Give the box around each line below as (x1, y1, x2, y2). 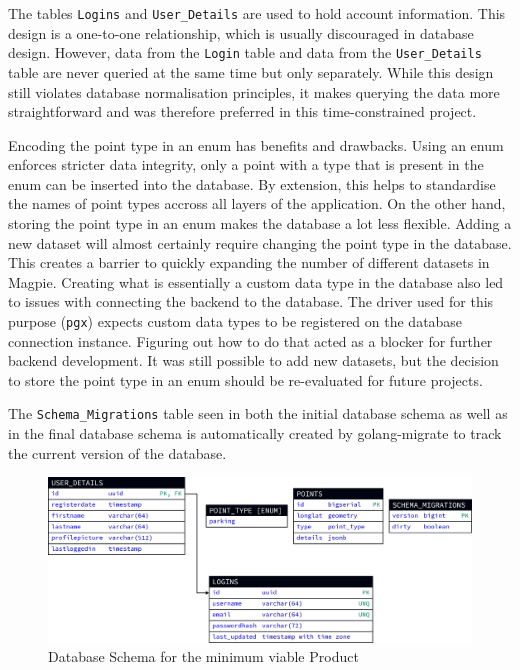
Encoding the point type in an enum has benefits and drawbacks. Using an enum (8, 134, 504, 155)
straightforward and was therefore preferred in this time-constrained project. (8, 101, 477, 122)
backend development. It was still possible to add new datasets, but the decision (8, 350, 499, 371)
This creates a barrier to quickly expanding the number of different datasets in (8, 252, 490, 273)
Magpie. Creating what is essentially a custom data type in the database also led (8, 271, 504, 292)
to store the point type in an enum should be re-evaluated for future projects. (8, 369, 483, 390)
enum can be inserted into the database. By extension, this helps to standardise (8, 173, 496, 194)
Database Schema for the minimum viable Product (48, 646, 359, 667)
